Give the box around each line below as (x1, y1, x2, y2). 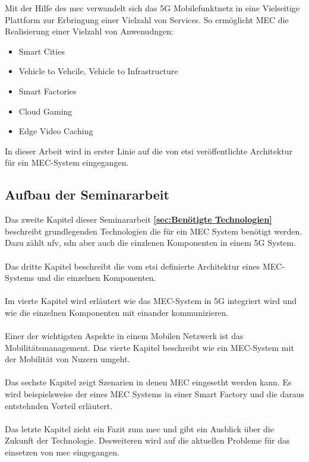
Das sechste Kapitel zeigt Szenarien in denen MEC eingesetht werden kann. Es (5, 376, 292, 388)
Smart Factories (18, 84, 77, 97)
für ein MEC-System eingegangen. (5, 156, 129, 169)
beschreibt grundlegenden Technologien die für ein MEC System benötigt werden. (5, 224, 302, 237)
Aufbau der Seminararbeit (5, 185, 169, 204)
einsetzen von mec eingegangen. (5, 446, 119, 458)
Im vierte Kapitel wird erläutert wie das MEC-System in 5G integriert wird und (5, 295, 297, 307)
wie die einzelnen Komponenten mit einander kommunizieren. (5, 306, 229, 318)
